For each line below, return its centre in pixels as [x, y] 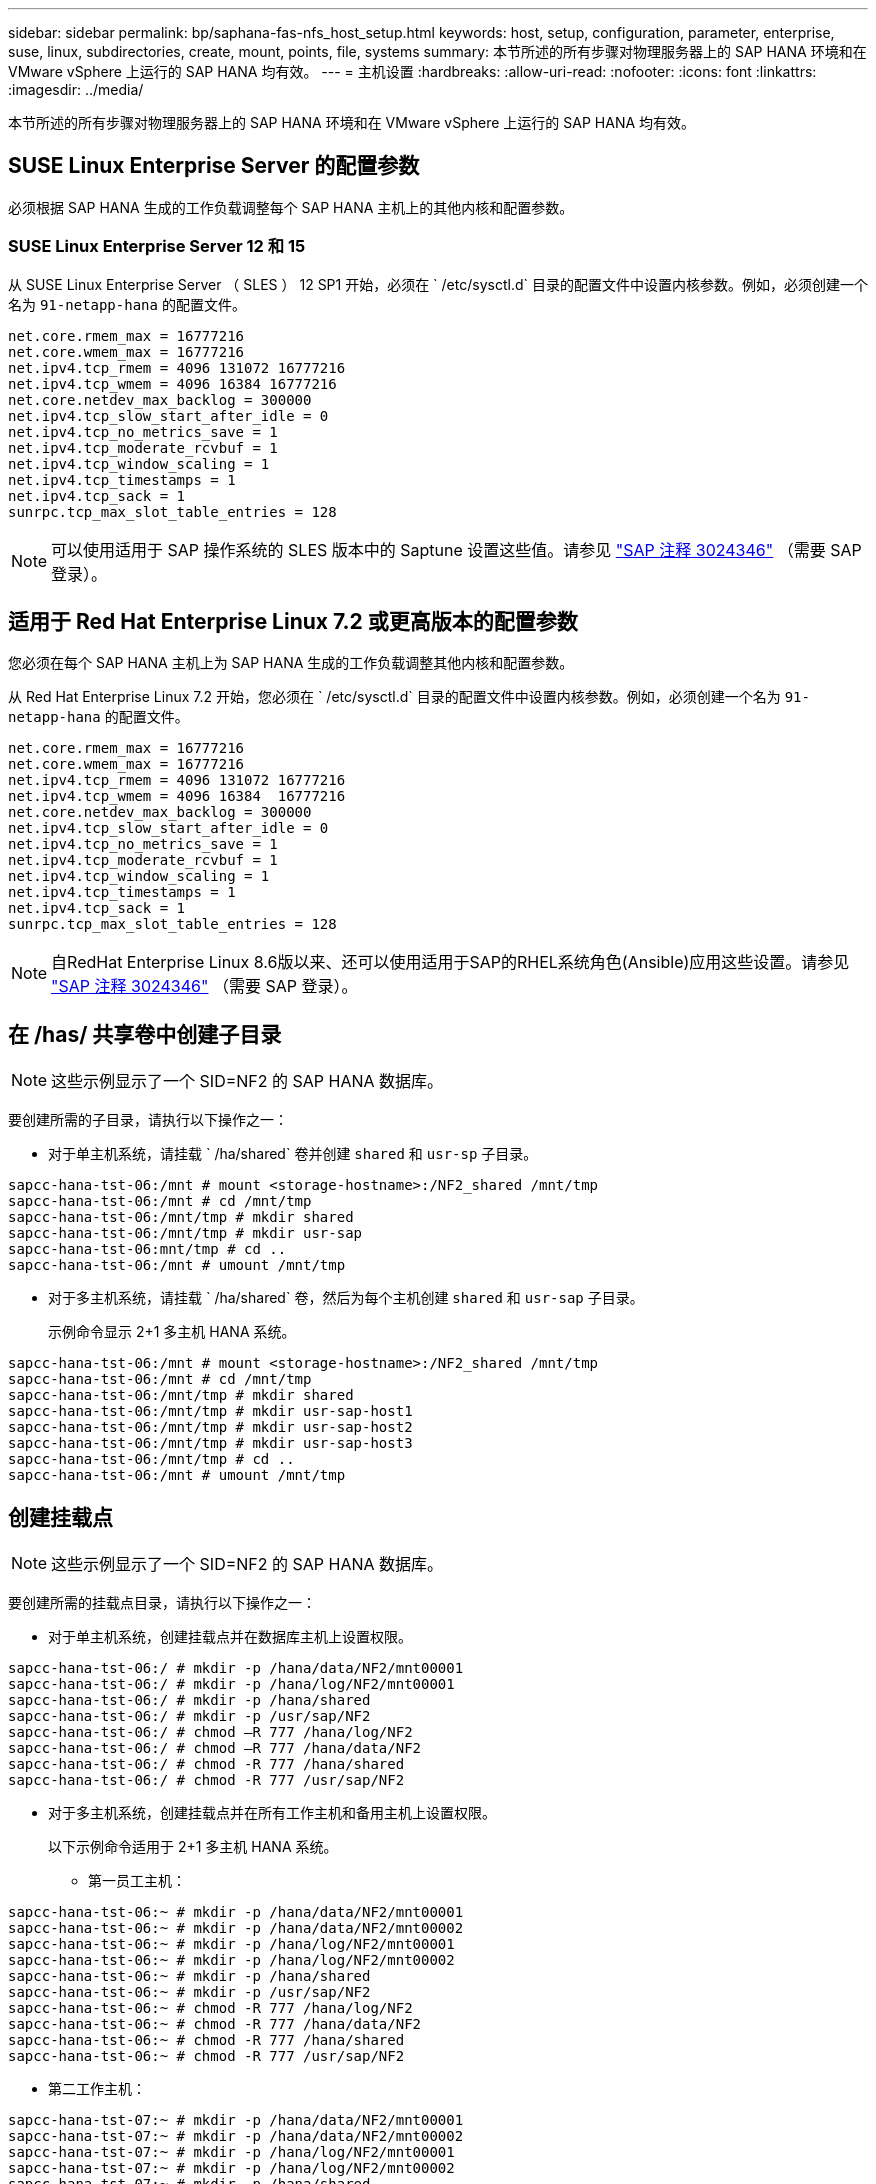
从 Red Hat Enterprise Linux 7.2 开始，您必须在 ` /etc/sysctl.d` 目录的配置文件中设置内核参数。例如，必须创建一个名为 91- [409, 697]
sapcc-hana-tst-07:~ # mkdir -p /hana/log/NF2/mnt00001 [231, 2152]
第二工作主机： [97, 2089]
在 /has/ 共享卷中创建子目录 [145, 1034]
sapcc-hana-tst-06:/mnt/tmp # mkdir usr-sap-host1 [210, 1411]
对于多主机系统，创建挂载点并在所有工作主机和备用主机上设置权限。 [272, 1813]
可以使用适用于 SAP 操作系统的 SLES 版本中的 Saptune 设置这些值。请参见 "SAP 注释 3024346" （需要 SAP [456, 549]
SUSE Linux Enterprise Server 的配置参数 [214, 166]
